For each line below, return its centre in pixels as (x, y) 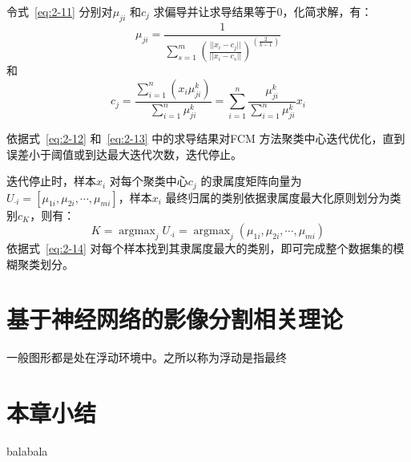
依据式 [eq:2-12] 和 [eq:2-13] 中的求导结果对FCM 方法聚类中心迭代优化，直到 (206, 138)
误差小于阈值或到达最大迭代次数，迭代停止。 (124, 154)
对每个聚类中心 (149, 181)
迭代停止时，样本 (51, 181)
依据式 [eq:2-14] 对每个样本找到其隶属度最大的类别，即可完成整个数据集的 (200, 247)
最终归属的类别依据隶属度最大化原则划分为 (278, 197)
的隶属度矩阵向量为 (251, 181)
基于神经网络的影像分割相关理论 (175, 319)
